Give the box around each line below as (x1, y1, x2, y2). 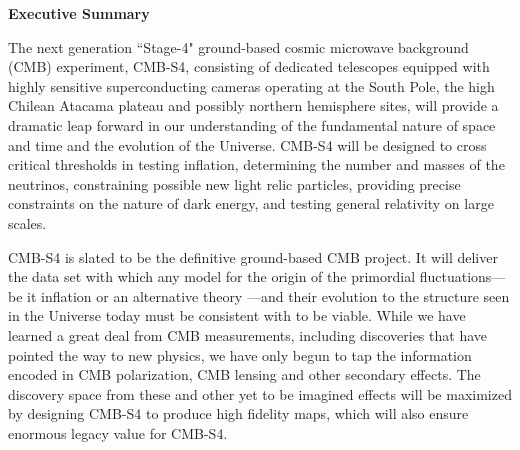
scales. (8, 212, 47, 233)
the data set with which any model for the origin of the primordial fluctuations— (8, 266, 506, 287)
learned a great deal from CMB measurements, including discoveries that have (8, 324, 487, 345)
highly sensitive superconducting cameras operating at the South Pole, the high (8, 75, 495, 96)
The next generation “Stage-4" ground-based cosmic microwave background (8, 36, 469, 57)
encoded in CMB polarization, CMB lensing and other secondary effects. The (8, 364, 481, 385)
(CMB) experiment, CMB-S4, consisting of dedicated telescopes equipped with (8, 56, 490, 77)
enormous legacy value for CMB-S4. (8, 422, 228, 443)
